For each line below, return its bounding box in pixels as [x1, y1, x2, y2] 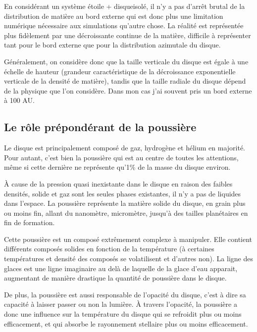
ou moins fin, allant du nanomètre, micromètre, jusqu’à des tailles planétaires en [4, 207, 248, 218]
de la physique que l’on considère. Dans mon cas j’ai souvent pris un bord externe [4, 85, 252, 95]
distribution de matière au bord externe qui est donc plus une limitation [4, 10, 223, 21]
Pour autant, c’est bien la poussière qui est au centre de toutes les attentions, [4, 152, 239, 162]
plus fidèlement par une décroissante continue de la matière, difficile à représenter [4, 30, 251, 40]
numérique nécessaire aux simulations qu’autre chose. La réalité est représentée [4, 20, 244, 31]
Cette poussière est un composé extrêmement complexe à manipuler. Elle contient [4, 234, 253, 244]
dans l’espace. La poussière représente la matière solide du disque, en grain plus [4, 198, 246, 208]
